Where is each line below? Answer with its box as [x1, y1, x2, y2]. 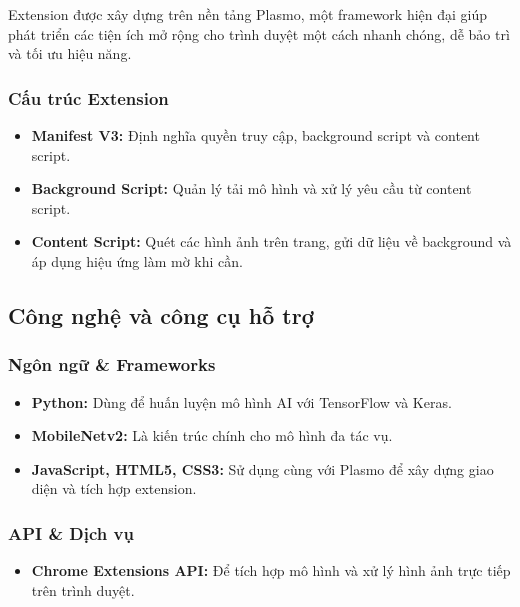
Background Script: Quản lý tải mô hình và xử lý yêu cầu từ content [31, 178, 472, 199]
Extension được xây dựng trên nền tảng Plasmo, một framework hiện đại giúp [8, 4, 488, 24]
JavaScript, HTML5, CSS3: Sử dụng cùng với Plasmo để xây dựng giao [31, 458, 494, 479]
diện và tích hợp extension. [31, 478, 197, 499]
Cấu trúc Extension [8, 85, 169, 110]
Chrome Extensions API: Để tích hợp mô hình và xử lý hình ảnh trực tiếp [31, 560, 511, 581]
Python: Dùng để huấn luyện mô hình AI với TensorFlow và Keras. [31, 391, 452, 412]
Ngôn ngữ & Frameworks [8, 352, 216, 377]
